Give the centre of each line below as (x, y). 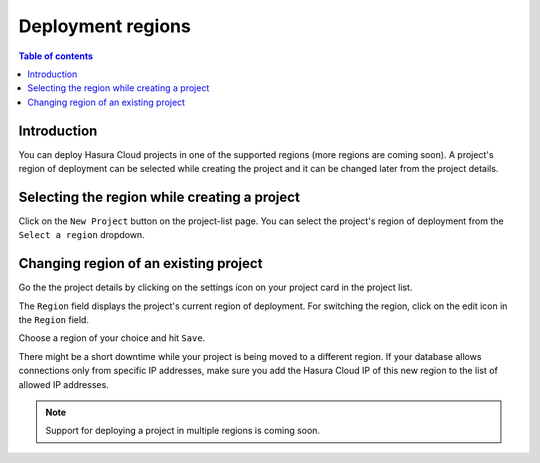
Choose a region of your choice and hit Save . (112, 338)
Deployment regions (105, 26)
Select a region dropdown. (81, 235)
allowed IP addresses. (63, 384)
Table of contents (56, 56)
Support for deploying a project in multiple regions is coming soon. (182, 431)
